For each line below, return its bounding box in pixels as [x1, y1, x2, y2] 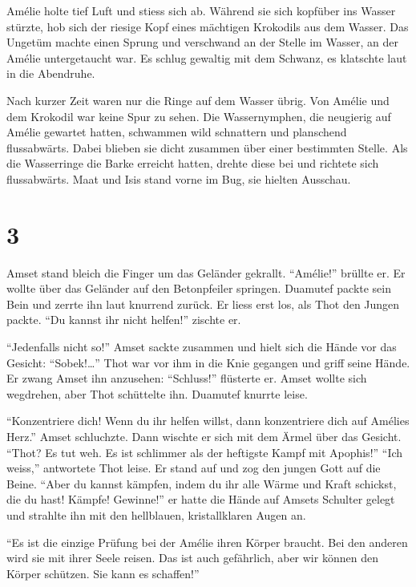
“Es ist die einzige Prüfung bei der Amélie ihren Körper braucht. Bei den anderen [6, 533, 408, 550]
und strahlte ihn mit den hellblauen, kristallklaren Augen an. [6, 506, 306, 523]
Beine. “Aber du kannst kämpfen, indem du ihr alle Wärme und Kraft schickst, [6, 475, 397, 492]
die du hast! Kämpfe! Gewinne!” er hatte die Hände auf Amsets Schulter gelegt [6, 491, 395, 508]
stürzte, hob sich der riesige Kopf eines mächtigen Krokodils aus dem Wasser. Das [6, 18, 409, 34]
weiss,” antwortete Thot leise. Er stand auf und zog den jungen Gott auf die [6, 459, 381, 476]
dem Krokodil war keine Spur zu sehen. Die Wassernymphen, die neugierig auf [6, 107, 391, 124]
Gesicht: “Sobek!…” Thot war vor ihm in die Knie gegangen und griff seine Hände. [6, 354, 410, 370]
